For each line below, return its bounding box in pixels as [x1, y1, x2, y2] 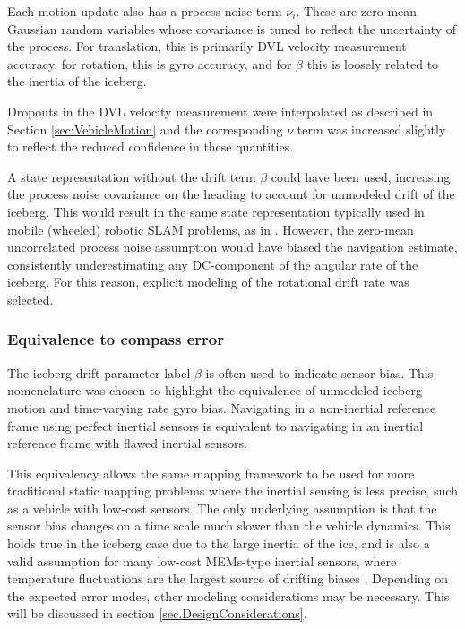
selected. [7, 289, 54, 308]
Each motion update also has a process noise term [7, 2, 282, 20]
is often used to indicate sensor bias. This [205, 363, 434, 382]
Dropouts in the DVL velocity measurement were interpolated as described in [7, 101, 434, 120]
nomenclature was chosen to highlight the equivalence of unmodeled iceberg [7, 381, 422, 400]
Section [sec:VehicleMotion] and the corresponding [7, 119, 283, 138]
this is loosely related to [306, 54, 439, 73]
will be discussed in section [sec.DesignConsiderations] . [7, 604, 307, 623]
